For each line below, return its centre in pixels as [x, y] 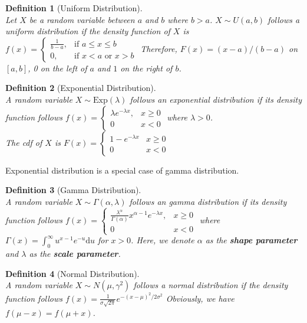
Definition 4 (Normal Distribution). [72, 273]
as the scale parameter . [75, 254]
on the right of [146, 68]
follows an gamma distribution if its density [208, 201]
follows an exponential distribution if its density [216, 99]
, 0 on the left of [57, 68]
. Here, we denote [163, 240]
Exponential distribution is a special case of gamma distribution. [122, 170]
